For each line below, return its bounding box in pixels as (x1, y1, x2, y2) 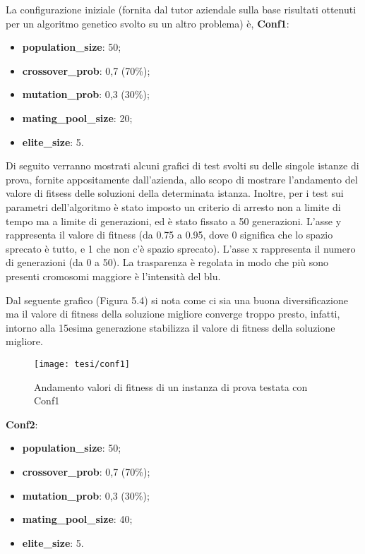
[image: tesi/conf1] (34, 359, 131, 369)
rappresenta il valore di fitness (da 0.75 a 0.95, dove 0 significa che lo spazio (6, 227, 333, 242)
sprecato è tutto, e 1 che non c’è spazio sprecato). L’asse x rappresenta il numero (6, 241, 356, 255)
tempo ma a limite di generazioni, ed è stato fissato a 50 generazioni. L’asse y (6, 213, 342, 228)
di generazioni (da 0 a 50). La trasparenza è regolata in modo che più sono (6, 255, 329, 270)
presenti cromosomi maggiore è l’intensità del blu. (6, 268, 221, 283)
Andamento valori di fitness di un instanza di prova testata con (34, 379, 308, 394)
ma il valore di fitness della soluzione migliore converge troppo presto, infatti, (6, 306, 340, 321)
